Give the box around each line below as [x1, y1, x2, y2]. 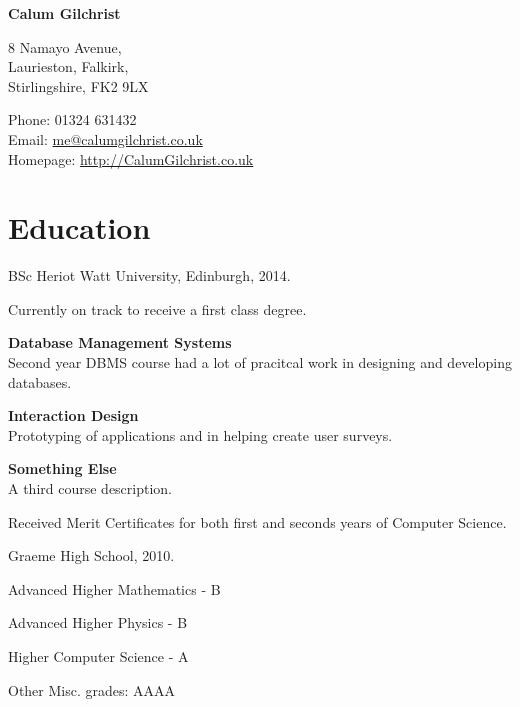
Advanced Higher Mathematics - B [8, 578, 221, 599]
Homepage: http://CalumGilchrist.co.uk [8, 148, 254, 169]
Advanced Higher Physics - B [8, 612, 188, 633]
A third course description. [8, 478, 173, 499]
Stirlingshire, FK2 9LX [8, 75, 149, 96]
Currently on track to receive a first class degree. [8, 298, 307, 319]
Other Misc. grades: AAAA [8, 679, 176, 700]
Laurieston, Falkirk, [8, 56, 129, 77]
